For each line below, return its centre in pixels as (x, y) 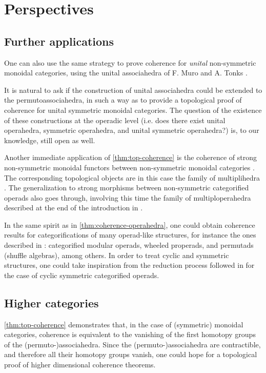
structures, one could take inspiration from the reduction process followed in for (129, 265)
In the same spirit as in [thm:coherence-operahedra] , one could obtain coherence (130, 224)
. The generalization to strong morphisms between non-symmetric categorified (127, 188)
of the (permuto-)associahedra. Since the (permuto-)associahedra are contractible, (132, 344)
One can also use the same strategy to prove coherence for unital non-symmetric (130, 62)
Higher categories (52, 302)
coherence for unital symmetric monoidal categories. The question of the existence (133, 110)
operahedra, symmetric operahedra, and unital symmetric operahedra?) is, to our (132, 130)
